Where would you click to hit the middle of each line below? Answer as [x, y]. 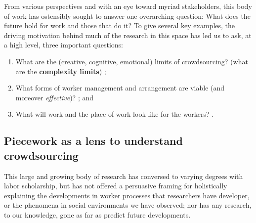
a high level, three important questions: [64, 45]
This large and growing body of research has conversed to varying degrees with [124, 176]
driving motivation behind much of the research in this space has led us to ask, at [128, 35]
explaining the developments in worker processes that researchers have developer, [127, 195]
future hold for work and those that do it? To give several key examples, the [120, 25]
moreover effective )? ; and [54, 97]
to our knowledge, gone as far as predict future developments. [97, 214]
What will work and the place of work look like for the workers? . [115, 114]
